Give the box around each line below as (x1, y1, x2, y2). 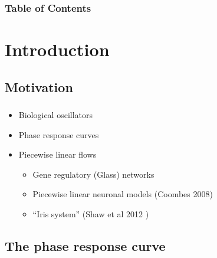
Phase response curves (18, 128, 99, 141)
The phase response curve (5, 236, 166, 254)
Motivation (5, 77, 73, 96)
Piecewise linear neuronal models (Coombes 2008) (32, 188, 213, 200)
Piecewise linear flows (18, 148, 97, 161)
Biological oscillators (18, 108, 93, 120)
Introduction (5, 37, 110, 61)
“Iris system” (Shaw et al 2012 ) (32, 207, 149, 220)
